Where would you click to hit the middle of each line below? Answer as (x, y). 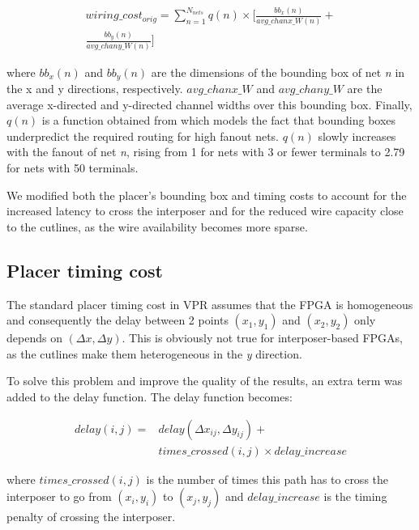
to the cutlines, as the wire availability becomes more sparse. (157, 226)
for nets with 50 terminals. (73, 168)
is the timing (355, 496)
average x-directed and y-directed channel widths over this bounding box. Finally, (209, 104)
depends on (34, 338)
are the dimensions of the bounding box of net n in (278, 72)
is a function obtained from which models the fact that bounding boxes (219, 120)
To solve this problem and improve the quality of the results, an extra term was (205, 381)
